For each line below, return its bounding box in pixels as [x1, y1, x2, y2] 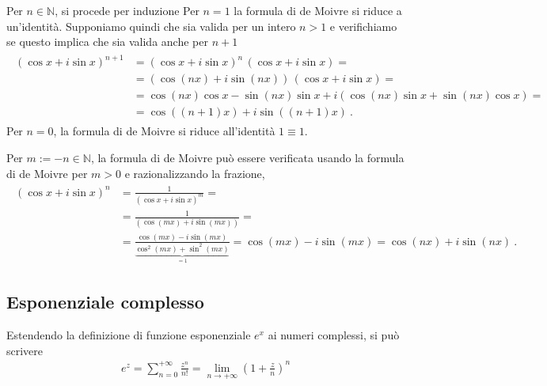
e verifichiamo [329, 17, 397, 34]
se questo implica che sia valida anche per [6, 33, 208, 50]
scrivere [6, 342, 44, 358]
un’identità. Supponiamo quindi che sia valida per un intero [6, 17, 296, 34]
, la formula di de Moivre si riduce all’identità [53, 123, 275, 139]
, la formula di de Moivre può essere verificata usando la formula [90, 149, 405, 166]
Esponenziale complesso [6, 289, 204, 314]
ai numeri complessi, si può [268, 327, 400, 343]
